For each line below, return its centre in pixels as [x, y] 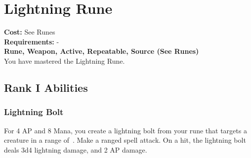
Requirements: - [32, 41]
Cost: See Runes [30, 32]
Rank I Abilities [46, 87]
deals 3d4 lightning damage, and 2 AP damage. [76, 149]
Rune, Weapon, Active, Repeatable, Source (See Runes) [102, 51]
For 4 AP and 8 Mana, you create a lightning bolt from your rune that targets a [125, 130]
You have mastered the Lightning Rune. [64, 60]
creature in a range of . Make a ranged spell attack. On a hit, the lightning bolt [125, 140]
